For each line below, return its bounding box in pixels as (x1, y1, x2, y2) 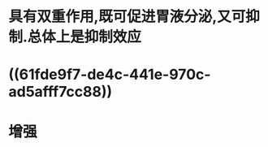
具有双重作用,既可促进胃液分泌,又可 (8, 7, 246, 26)
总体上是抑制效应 (27, 28, 142, 46)
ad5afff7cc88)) (8, 83, 113, 102)
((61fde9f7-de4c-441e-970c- (8, 66, 211, 84)
